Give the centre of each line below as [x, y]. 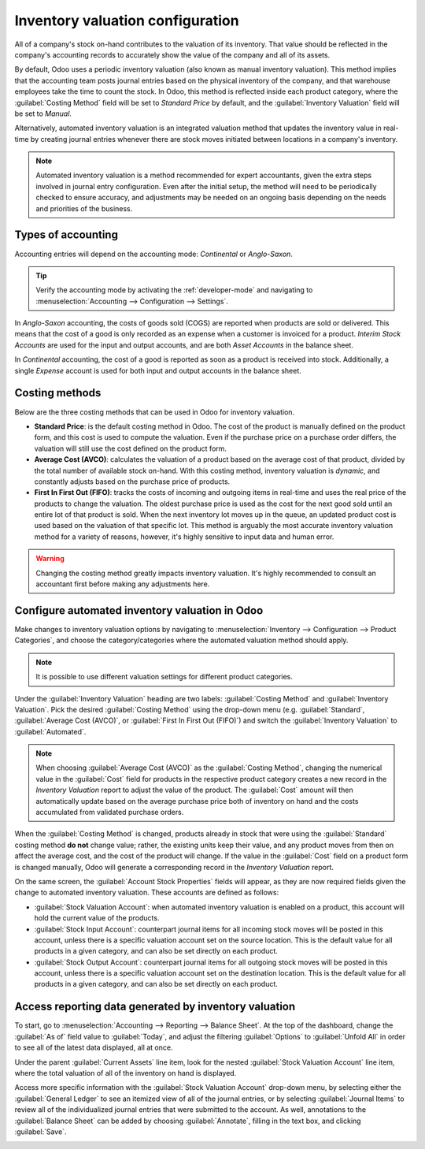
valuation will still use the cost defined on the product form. [131, 448]
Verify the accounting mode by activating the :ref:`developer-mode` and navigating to [174, 290]
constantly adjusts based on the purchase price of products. [132, 482]
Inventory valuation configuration [127, 20]
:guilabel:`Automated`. [50, 731]
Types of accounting [66, 235]
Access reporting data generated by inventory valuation [155, 1007]
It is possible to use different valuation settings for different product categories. [164, 677]
